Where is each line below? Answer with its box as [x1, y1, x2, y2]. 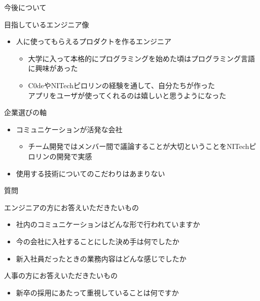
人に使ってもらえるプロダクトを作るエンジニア [16, 36, 171, 47]
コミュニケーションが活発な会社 [16, 124, 123, 134]
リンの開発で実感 [35, 150, 92, 161]
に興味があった [28, 63, 78, 73]
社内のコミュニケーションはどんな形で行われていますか [16, 219, 200, 230]
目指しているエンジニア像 [4, 19, 89, 29]
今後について [4, 2, 47, 12]
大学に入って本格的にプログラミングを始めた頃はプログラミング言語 [28, 53, 255, 63]
